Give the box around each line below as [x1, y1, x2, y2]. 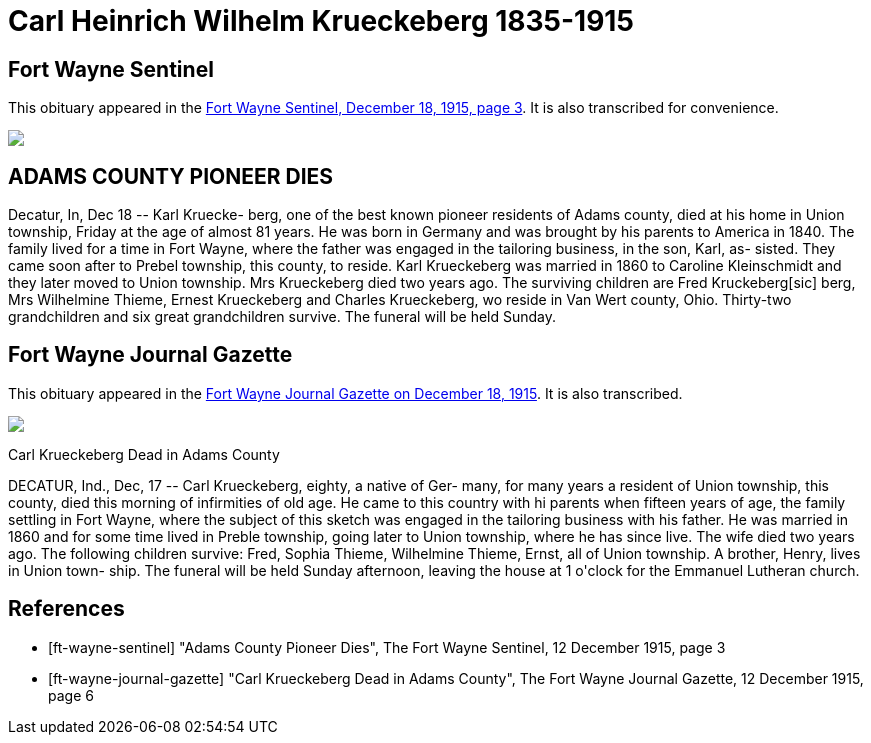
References [8, 596, 125, 622]
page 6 [48, 686, 94, 704]
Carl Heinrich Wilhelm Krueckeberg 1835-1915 [8, 4, 634, 38]
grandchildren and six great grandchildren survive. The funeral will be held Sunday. [8, 308, 557, 326]
